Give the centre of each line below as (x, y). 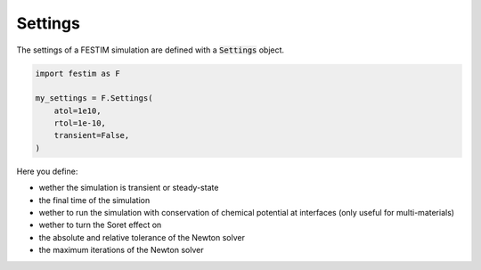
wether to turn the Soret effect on (100, 225)
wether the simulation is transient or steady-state (129, 188)
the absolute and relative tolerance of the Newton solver (142, 237)
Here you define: (47, 171)
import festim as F (77, 73)
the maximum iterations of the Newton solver (121, 250)
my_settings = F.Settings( (94, 98)
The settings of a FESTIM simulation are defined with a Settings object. (151, 50)
